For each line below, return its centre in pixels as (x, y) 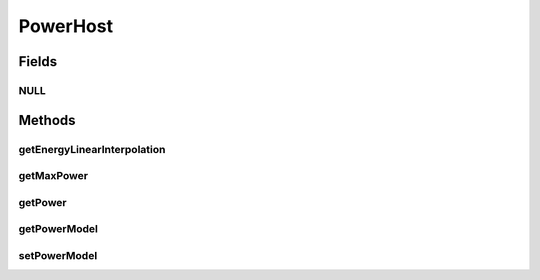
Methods (47, 120)
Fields (38, 61)
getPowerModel (58, 229)
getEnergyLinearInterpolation (92, 149)
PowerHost (66, 26)
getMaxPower (53, 176)
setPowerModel (58, 255)
